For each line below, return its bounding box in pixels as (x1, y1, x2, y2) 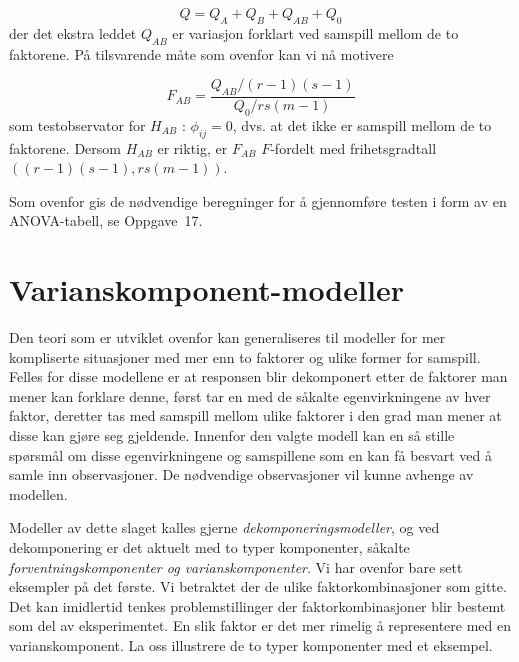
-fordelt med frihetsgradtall (270, 137, 437, 158)
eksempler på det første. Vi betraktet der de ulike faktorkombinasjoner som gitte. (9, 576, 507, 597)
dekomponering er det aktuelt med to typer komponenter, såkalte (9, 537, 410, 558)
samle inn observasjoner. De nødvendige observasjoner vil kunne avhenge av (9, 464, 474, 485)
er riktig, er (157, 137, 228, 158)
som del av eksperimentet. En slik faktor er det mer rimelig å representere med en (9, 615, 512, 636)
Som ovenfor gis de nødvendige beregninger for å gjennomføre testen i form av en (9, 190, 507, 211)
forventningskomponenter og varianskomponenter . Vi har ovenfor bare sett (9, 556, 463, 577)
